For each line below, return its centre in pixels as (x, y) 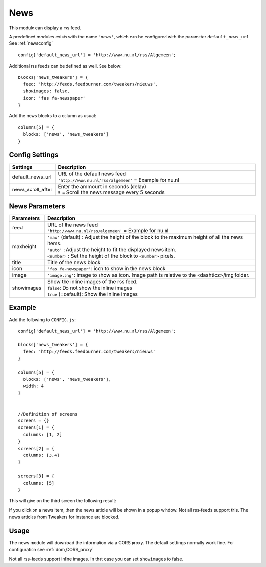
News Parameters (37, 206)
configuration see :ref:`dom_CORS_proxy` (51, 550)
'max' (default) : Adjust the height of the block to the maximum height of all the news (145, 237)
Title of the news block (74, 263)
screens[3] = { (36, 476)
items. (54, 243)
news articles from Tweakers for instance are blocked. (64, 517)
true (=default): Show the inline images (92, 294)
